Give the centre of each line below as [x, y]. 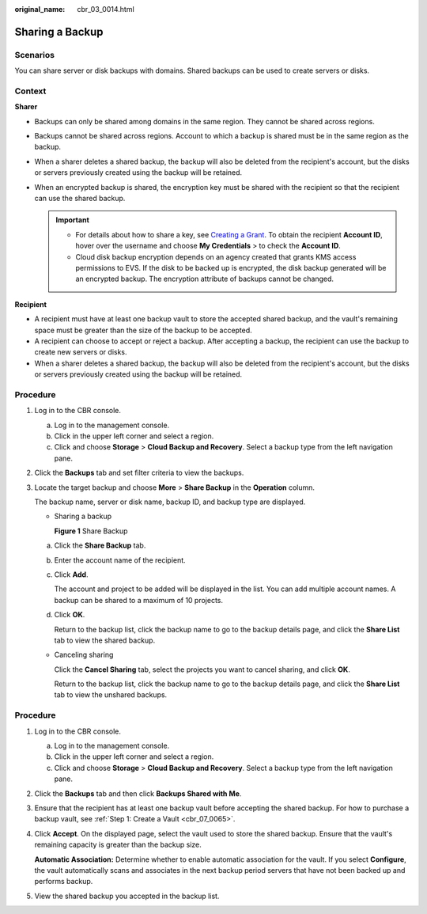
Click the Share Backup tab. [100, 545]
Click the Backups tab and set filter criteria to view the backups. [139, 473]
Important [73, 220]
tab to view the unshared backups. [111, 695]
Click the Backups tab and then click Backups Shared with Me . [138, 793]
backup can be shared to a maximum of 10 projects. [139, 600]
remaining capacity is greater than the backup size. [118, 845]
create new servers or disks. [81, 352]
